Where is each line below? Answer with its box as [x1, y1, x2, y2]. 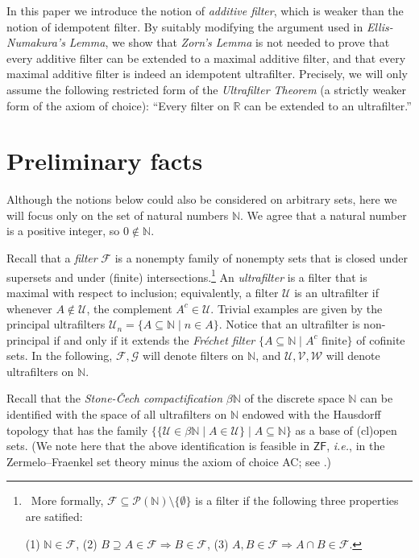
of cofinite [356, 331, 405, 348]
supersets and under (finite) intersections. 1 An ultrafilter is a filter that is [6, 266, 367, 285]
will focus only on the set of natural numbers [6, 206, 229, 223]
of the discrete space [244, 390, 345, 407]
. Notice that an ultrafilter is [218, 316, 360, 333]
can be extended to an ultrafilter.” [244, 97, 412, 114]
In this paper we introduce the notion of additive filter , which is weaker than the [6, 2, 404, 19]
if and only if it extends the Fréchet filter [53, 331, 255, 348]
